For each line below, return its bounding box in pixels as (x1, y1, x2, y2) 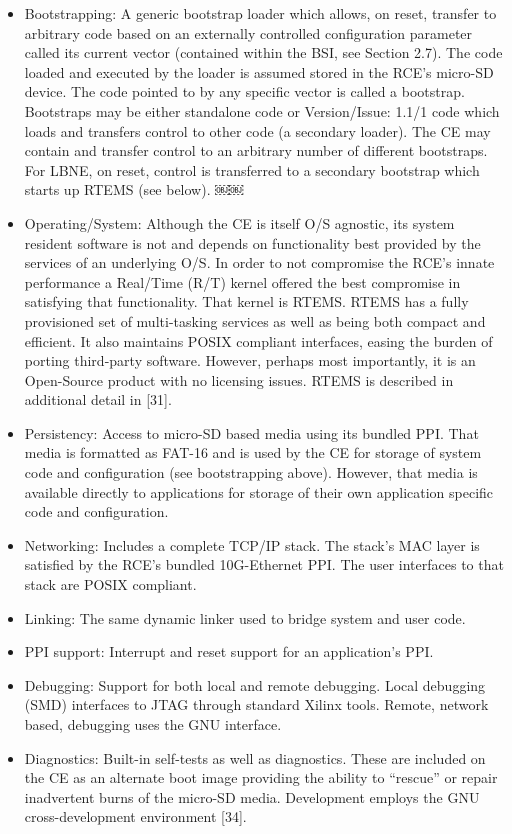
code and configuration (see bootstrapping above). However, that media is (24, 462, 478, 483)
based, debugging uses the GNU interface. (24, 714, 282, 734)
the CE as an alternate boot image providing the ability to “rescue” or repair (24, 767, 498, 788)
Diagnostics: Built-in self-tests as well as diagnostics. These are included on (24, 747, 486, 768)
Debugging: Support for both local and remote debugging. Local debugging (24, 674, 486, 695)
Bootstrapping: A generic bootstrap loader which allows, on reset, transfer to (24, 3, 497, 23)
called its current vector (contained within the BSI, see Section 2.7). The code (24, 42, 503, 63)
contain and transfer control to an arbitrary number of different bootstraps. (24, 140, 488, 161)
